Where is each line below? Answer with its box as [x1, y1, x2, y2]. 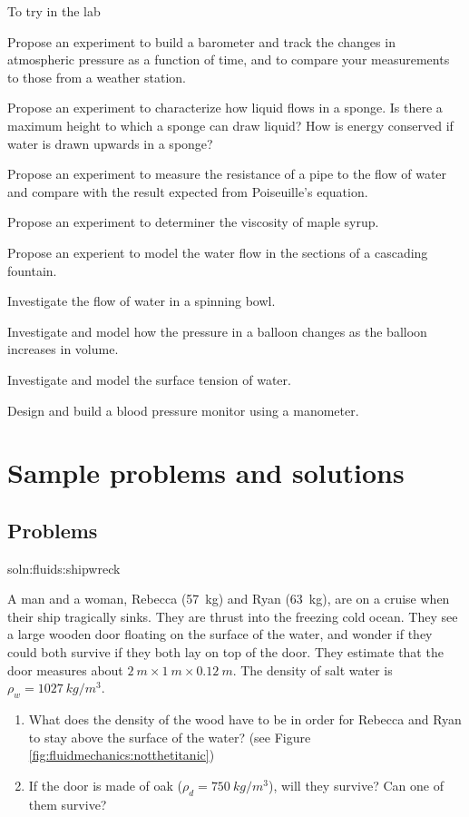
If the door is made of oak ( [28, 775, 183, 794]
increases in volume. [7, 340, 119, 359]
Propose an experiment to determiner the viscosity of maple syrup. [7, 212, 379, 231]
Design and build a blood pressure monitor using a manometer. [7, 400, 359, 419]
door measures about [7, 660, 123, 679]
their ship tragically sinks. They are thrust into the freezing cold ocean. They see [7, 606, 458, 625]
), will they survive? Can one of [268, 775, 444, 794]
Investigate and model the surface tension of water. [7, 369, 291, 389]
